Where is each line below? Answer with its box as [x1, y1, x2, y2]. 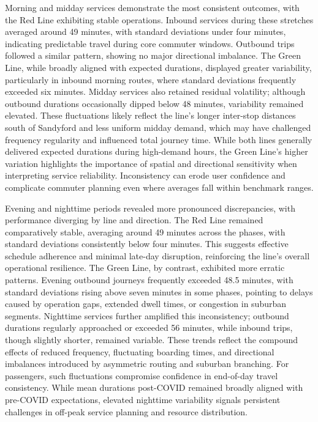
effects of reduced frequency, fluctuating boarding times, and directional [5, 345, 274, 358]
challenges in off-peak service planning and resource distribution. [5, 405, 248, 418]
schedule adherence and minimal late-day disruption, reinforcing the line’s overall [5, 249, 310, 262]
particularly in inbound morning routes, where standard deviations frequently [5, 73, 297, 86]
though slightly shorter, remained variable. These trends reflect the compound [5, 333, 298, 346]
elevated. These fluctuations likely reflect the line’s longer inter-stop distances [5, 109, 296, 122]
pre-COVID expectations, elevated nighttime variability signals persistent [5, 393, 281, 405]
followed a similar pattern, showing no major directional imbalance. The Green [5, 49, 301, 62]
